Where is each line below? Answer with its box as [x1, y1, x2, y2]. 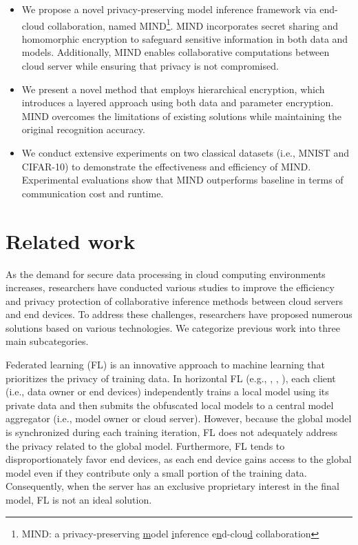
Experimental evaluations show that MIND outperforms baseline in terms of [21, 172, 344, 187]
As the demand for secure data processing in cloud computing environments [6, 266, 326, 281]
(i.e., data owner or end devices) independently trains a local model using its [6, 384, 329, 399]
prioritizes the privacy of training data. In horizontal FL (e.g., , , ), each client [6, 370, 336, 385]
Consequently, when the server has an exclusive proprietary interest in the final [6, 479, 339, 493]
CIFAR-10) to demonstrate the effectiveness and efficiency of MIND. [21, 159, 311, 173]
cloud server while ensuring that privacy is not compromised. [21, 59, 279, 73]
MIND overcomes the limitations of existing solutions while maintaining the [21, 108, 341, 123]
